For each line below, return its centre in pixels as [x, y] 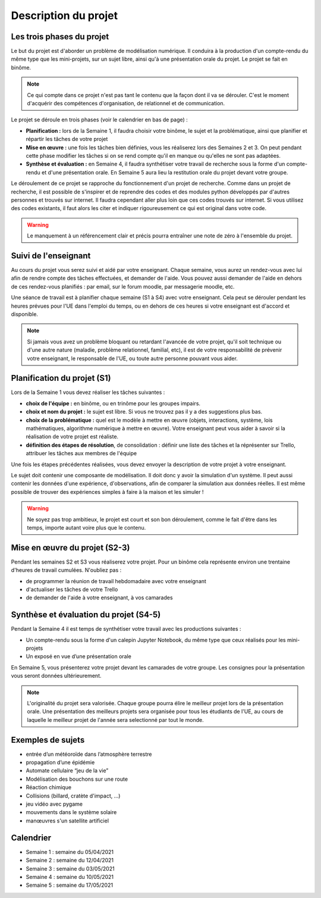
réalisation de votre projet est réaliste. [72, 437]
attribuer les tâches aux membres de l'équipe [81, 453]
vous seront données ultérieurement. [56, 676]
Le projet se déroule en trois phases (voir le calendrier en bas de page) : [100, 120]
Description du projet [64, 15]
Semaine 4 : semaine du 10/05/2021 [70, 877]
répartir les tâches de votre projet [67, 139]
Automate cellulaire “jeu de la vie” [67, 771]
